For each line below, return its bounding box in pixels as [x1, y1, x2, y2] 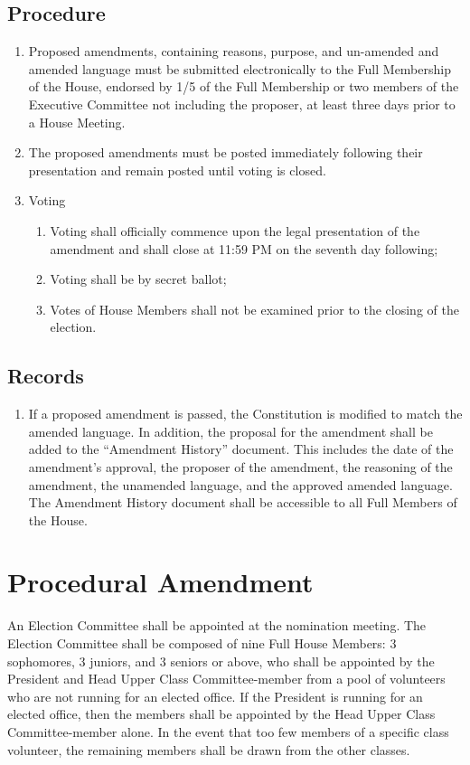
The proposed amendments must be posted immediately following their [28, 143, 423, 162]
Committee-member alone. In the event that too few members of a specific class [7, 722, 449, 741]
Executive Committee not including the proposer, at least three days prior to [28, 94, 456, 113]
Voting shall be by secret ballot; [50, 269, 227, 288]
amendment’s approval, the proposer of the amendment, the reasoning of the [28, 457, 453, 476]
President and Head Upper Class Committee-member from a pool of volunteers [7, 669, 446, 688]
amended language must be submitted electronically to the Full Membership [28, 59, 451, 78]
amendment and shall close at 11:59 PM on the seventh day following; [50, 239, 438, 258]
